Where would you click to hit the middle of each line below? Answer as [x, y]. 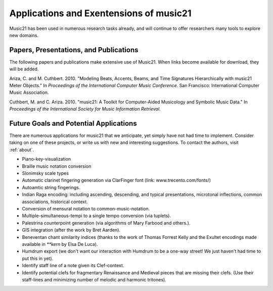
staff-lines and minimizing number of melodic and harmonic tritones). [94, 279]
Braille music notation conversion [57, 166]
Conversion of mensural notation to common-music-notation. [86, 209]
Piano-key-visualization [47, 159]
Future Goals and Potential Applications [73, 123]
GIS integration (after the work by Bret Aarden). [71, 230]
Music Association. [29, 93]
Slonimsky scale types [45, 173]
